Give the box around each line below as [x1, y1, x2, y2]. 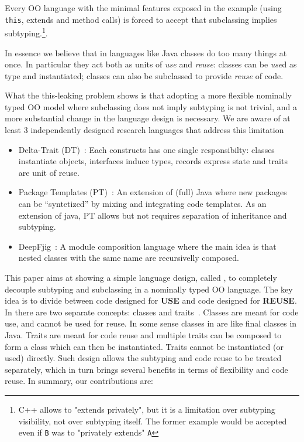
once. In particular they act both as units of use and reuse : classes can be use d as [5, 58, 297, 70]
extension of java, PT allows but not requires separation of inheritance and [18, 209, 287, 221]
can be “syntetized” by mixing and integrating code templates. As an [18, 198, 267, 210]
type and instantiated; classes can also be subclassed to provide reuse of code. [5, 69, 284, 81]
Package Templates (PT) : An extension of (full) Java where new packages [18, 186, 287, 198]
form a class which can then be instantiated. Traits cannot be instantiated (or [5, 340, 284, 352]
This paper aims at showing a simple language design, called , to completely [5, 271, 277, 283]
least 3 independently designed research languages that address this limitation [5, 124, 284, 136]
